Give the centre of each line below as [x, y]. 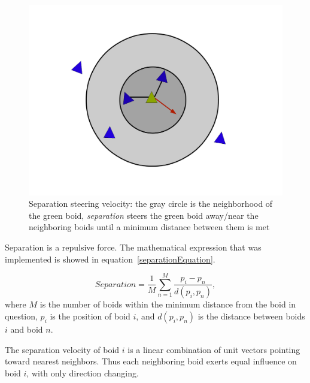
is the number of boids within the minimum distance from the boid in [168, 304]
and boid [27, 329]
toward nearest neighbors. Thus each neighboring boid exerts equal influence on [151, 361]
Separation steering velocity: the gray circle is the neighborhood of [151, 203]
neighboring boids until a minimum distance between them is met [149, 227]
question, [21, 316]
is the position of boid [90, 316]
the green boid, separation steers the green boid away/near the [144, 215]
